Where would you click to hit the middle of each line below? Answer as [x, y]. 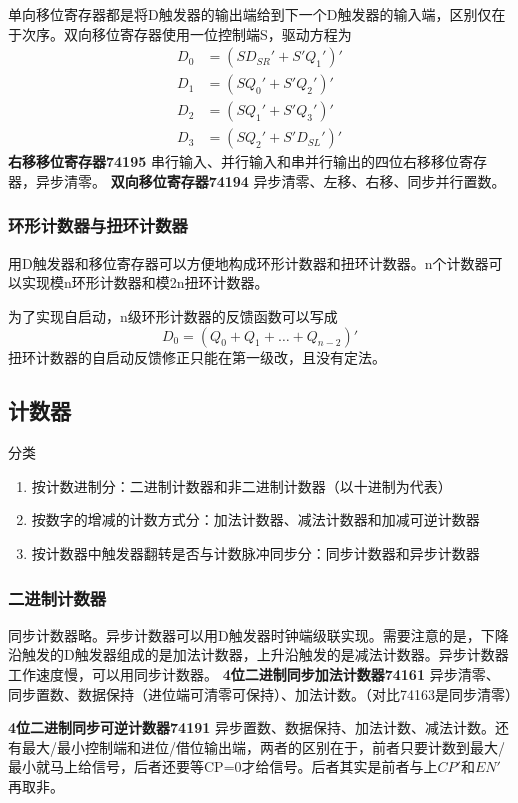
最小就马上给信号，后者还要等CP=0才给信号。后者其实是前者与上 [223, 766]
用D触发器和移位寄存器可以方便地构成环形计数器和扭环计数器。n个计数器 [248, 262]
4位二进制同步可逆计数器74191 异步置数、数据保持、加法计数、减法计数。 [251, 727]
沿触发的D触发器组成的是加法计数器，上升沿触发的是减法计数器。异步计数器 [258, 654]
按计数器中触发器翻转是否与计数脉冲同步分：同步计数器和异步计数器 [255, 553]
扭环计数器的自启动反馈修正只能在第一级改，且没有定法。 [197, 356]
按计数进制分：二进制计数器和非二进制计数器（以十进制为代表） [241, 485]
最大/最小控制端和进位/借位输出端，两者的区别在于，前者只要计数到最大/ [263, 746]
